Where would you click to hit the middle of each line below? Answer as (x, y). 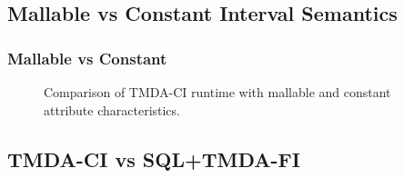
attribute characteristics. (112, 109)
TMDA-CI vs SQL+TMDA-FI (154, 158)
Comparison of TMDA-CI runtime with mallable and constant (217, 92)
